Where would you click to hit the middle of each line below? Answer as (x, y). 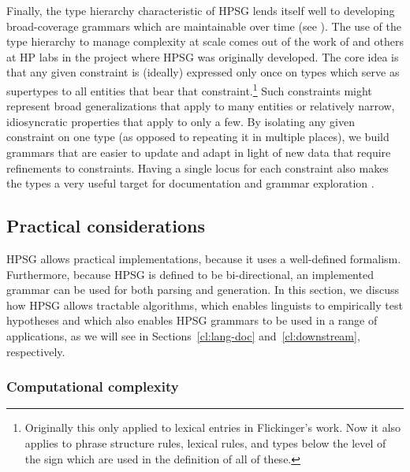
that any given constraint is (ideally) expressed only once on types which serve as (203, 72)
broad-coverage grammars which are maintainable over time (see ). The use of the (204, 26)
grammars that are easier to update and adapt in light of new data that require (199, 152)
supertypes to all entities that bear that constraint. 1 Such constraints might (189, 89)
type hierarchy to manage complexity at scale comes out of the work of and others (205, 41)
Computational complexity (93, 387)
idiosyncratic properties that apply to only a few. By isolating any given (181, 121)
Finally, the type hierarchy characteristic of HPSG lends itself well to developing (201, 10)
